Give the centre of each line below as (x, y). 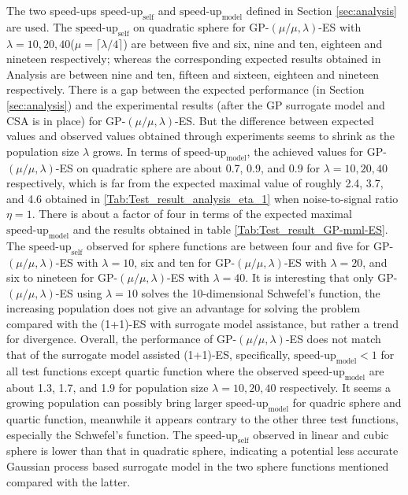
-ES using (79, 292)
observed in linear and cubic (321, 434)
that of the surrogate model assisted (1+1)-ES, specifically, (148, 355)
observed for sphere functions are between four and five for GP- (240, 245)
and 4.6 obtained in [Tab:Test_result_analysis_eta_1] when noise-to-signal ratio (202, 198)
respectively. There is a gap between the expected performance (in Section (185, 89)
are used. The (39, 26)
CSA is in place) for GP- (66, 120)
